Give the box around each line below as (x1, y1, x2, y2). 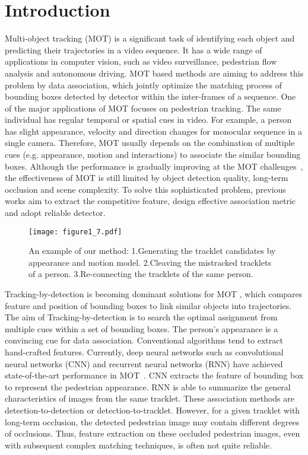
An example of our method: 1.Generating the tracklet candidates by (28, 244, 276, 257)
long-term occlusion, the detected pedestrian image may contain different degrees (5, 415, 300, 428)
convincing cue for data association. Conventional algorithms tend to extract (5, 334, 283, 346)
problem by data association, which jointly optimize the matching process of (5, 78, 282, 91)
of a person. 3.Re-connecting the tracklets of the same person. (28, 268, 253, 280)
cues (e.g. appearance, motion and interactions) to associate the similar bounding (5, 148, 301, 161)
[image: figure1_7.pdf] (28, 227, 122, 236)
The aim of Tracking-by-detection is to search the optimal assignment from (5, 311, 278, 323)
